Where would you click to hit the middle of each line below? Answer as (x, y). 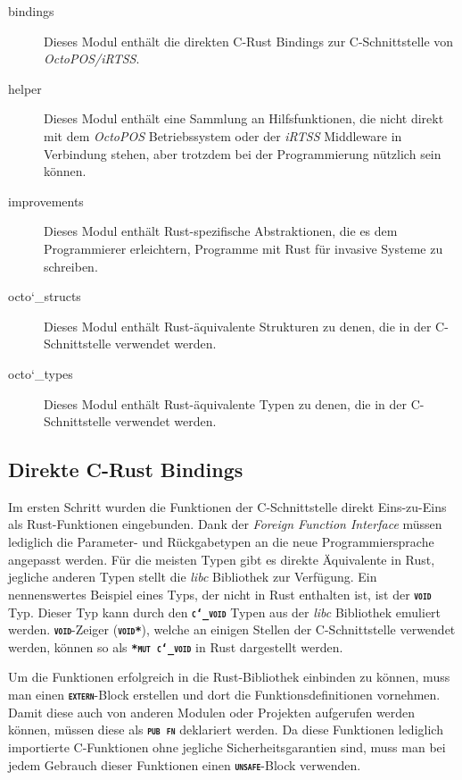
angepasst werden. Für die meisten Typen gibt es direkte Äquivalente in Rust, (222, 559)
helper (25, 88)
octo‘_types (41, 373)
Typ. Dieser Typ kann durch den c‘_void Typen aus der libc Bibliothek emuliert (225, 612)
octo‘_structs (45, 296)
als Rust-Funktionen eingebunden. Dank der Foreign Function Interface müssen (225, 524)
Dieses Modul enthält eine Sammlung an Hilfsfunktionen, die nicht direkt (244, 118)
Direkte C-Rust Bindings (126, 470)
